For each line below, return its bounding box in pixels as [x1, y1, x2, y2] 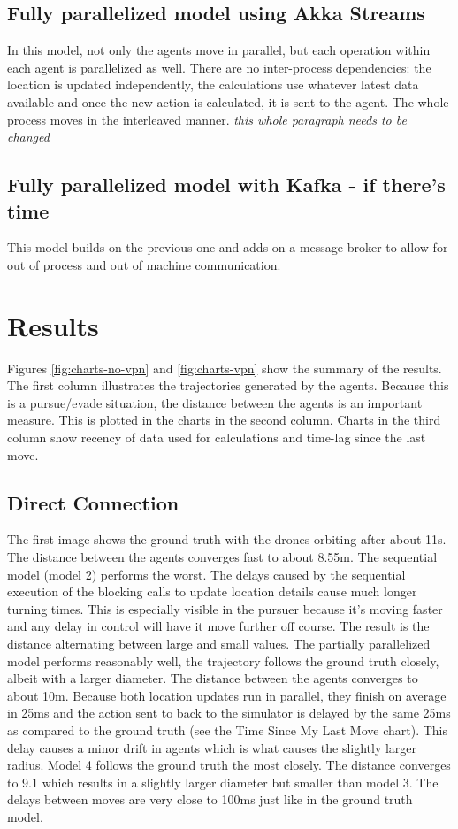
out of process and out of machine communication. [7, 255, 281, 273]
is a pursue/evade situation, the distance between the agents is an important [7, 393, 423, 411]
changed [7, 127, 50, 146]
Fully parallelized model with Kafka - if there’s [7, 171, 446, 198]
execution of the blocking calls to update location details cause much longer [7, 582, 417, 601]
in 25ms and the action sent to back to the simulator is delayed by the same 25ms [7, 703, 451, 722]
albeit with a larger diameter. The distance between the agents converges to [7, 669, 418, 687]
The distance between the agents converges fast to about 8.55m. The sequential [7, 548, 438, 566]
